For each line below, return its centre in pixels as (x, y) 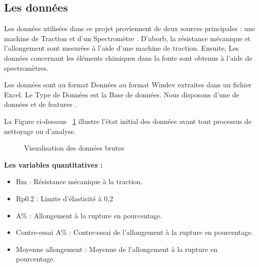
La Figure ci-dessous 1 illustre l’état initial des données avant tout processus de (128, 121)
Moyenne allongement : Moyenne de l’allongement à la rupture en (117, 249)
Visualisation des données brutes (74, 148)
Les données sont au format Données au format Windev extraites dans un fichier (128, 85)
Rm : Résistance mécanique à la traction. (79, 181)
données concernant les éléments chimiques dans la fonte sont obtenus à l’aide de (128, 57)
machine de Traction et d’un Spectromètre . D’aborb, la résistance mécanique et (127, 38)
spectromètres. (26, 68)
